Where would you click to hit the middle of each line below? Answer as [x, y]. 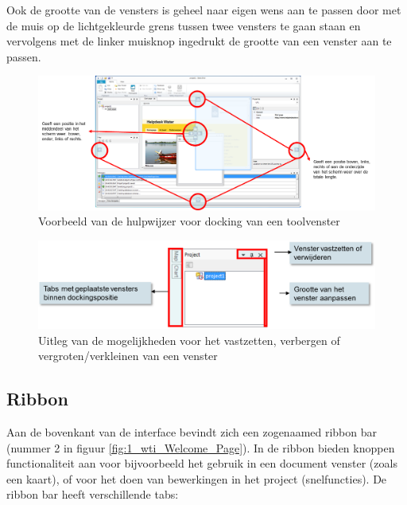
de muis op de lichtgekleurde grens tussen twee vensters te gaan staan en [184, 25]
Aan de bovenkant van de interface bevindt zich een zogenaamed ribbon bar [192, 432]
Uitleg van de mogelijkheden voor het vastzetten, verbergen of [189, 340]
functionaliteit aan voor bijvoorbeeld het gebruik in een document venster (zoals [202, 463]
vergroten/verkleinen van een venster [128, 356]
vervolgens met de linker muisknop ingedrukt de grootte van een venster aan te [199, 41]
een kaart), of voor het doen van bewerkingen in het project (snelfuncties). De [197, 478]
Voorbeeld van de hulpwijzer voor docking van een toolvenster [189, 221]
